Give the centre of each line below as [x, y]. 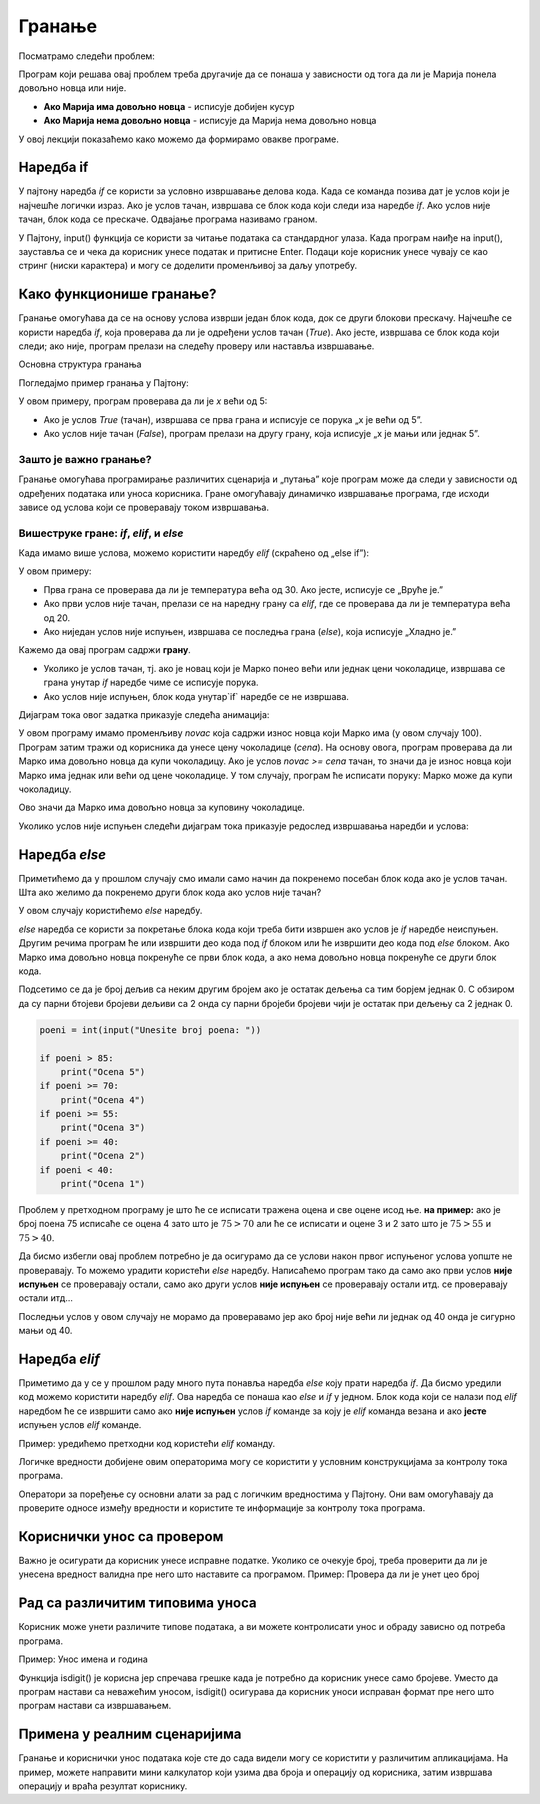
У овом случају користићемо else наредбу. [110, 911]
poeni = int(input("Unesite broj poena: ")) [150, 1029]
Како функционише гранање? [117, 294]
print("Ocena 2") [103, 1156]
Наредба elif [59, 1358]
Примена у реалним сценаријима [130, 1734]
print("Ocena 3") [103, 1128]
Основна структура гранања [80, 364]
